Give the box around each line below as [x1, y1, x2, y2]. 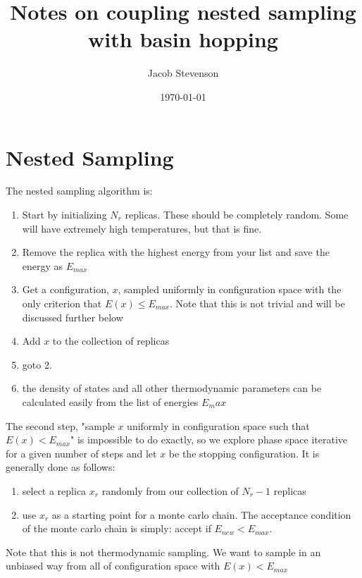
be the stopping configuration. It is [168, 445, 320, 460]
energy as [22, 258, 63, 273]
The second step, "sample [6, 418, 115, 433]
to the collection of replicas [52, 333, 170, 348]
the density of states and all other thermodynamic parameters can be [22, 381, 322, 395]
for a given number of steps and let [6, 445, 157, 460]
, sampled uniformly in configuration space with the [118, 282, 342, 297]
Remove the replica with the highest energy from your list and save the [22, 245, 330, 259]
